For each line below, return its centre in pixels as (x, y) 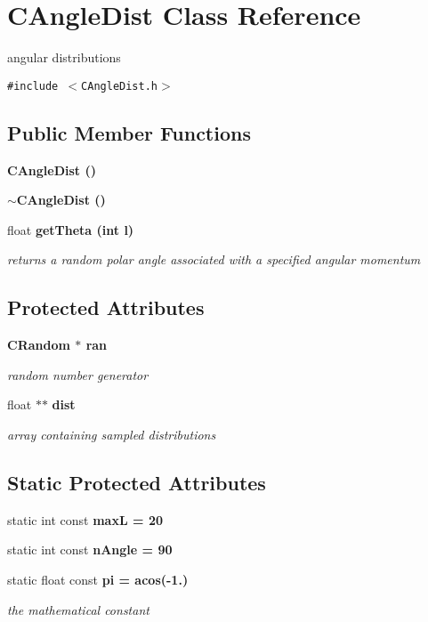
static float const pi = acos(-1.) (98, 579)
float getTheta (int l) (71, 229)
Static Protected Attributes (137, 482)
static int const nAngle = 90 (90, 549)
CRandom (39, 345)
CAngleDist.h (119, 86)
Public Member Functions (129, 132)
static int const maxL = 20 (85, 519)
